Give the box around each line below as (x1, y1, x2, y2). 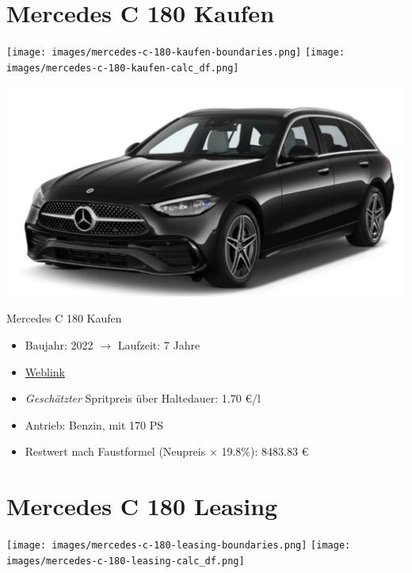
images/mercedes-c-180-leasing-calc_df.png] (6, 555, 245, 567)
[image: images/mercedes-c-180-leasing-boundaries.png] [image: (6, 540, 351, 551)
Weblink (25, 363, 65, 380)
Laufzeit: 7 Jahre (117, 336, 200, 353)
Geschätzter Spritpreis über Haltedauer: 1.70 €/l (25, 390, 261, 407)
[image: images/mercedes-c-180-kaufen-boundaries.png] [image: (6, 47, 345, 59)
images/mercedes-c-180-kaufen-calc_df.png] (6, 62, 239, 74)
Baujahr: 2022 (25, 336, 93, 353)
